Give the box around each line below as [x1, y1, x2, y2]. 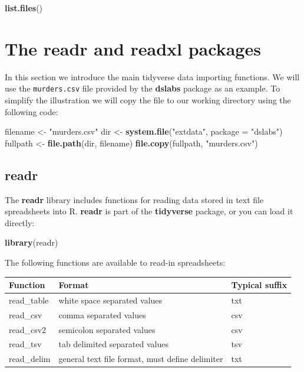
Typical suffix [231, 279, 288, 291]
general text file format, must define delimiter [58, 353, 223, 365]
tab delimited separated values [58, 338, 168, 350]
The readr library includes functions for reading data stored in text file [5, 193, 264, 205]
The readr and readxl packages [5, 36, 261, 60]
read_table [9, 293, 49, 306]
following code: [5, 105, 58, 118]
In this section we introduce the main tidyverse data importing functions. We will [5, 70, 300, 83]
